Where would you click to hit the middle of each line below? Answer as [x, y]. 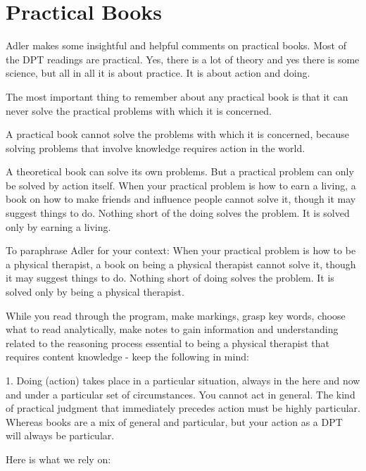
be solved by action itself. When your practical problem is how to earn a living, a [181, 185]
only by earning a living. [58, 226]
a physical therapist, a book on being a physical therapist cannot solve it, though [181, 264]
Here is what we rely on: [58, 459]
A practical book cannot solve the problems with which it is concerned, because [178, 134]
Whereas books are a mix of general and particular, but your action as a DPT [174, 421]
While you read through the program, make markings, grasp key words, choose [176, 315]
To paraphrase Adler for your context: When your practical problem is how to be [181, 250]
